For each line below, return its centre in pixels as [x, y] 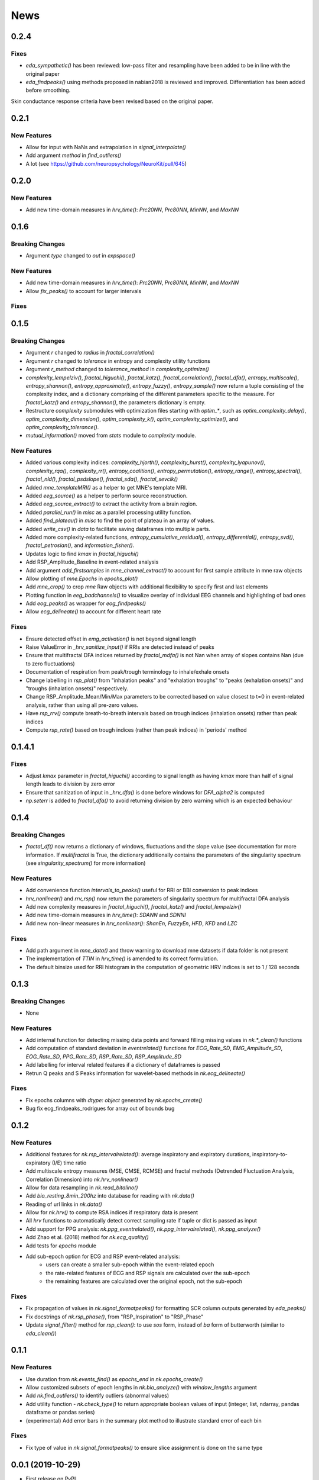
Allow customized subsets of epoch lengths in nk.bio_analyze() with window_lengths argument [141, 1388]
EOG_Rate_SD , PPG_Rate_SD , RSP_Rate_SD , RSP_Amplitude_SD [103, 1056]
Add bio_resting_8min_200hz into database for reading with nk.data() [110, 1196]
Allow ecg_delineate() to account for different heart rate [94, 612]
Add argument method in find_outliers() [74, 155]
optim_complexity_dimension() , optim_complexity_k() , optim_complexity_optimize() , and [132, 419]
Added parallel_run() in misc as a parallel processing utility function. [109, 512]
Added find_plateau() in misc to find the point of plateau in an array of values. [120, 520]
